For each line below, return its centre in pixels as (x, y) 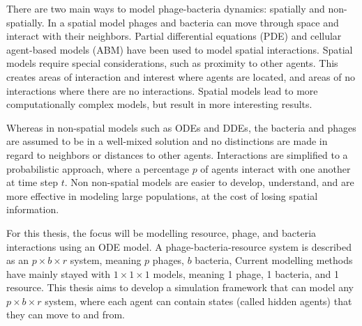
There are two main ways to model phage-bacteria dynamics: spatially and (166, 8)
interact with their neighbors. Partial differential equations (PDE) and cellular (174, 36)
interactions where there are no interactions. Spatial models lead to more (162, 90)
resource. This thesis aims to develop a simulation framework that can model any (180, 287)
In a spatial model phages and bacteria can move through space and (193, 22)
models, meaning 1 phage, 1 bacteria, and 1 (246, 273)
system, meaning (106, 260)
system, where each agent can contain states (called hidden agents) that (198, 301)
